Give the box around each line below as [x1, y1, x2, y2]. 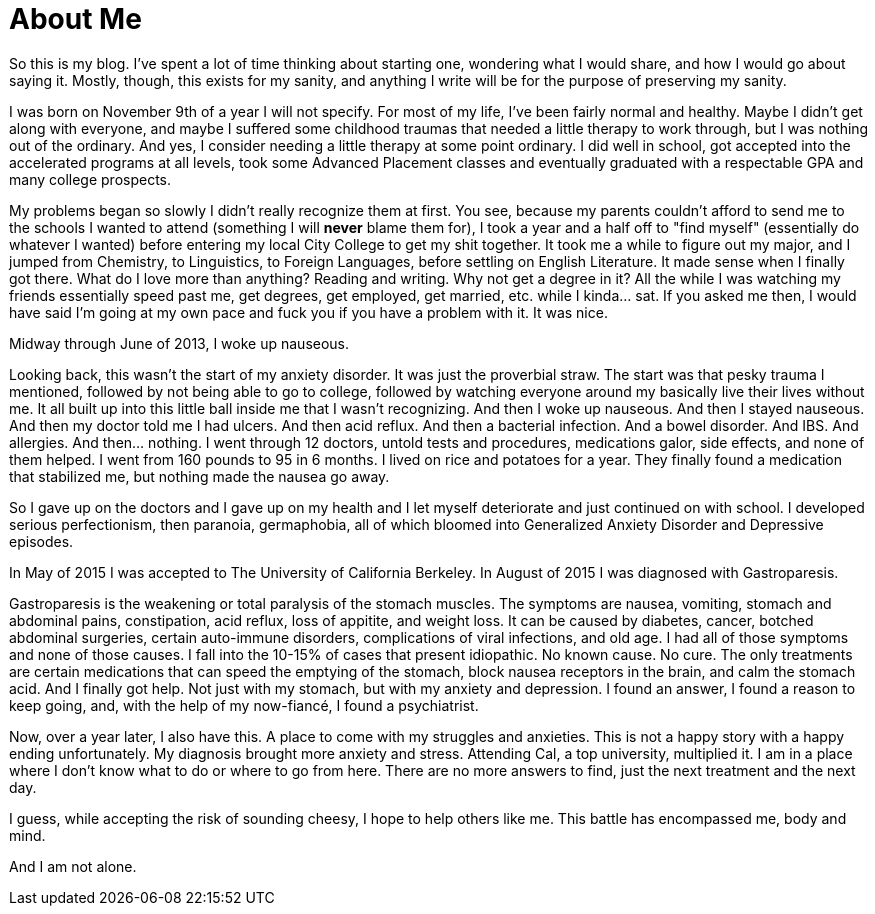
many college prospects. [9, 170, 172, 188]
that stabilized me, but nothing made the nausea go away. [9, 467, 390, 485]
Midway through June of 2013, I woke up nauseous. [9, 334, 350, 352]
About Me [9, 2, 142, 36]
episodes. [9, 532, 74, 550]
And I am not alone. [9, 857, 137, 875]
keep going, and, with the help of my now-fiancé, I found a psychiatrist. [9, 696, 479, 714]
